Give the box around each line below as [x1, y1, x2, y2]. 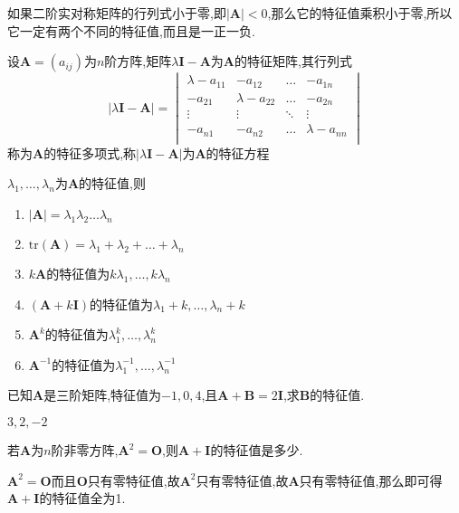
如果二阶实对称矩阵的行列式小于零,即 [7, 4, 226, 22]
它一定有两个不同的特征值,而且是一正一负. [7, 21, 255, 40]
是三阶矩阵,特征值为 [43, 385, 162, 404]
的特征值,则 [79, 174, 146, 193]
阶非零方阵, [51, 441, 119, 460]
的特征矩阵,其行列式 [234, 52, 352, 71]
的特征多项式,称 [43, 143, 137, 162]
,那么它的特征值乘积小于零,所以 [267, 4, 453, 22]
